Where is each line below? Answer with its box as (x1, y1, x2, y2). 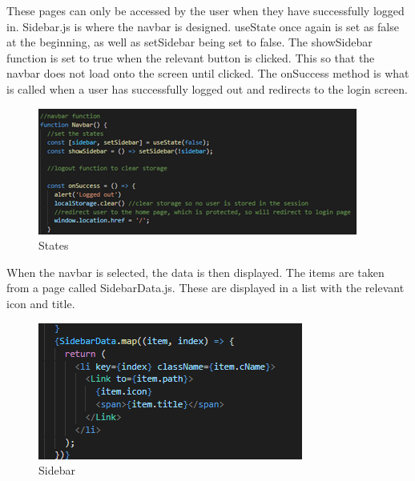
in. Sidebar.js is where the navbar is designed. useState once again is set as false (6, 18, 399, 34)
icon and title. (6, 295, 75, 311)
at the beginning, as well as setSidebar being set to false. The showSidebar (6, 34, 373, 50)
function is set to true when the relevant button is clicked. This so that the (6, 49, 375, 66)
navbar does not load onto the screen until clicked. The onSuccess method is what (6, 65, 409, 82)
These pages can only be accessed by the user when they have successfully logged (6, 2, 405, 18)
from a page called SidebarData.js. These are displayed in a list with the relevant (6, 279, 405, 296)
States (38, 237, 69, 254)
